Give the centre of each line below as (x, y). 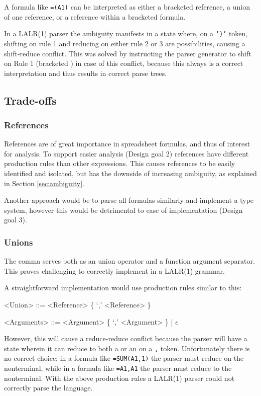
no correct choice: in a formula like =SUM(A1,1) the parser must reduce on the (124, 358)
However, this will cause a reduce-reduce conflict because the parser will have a (126, 338)
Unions (19, 242)
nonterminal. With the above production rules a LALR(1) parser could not (119, 378)
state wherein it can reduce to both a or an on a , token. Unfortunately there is (127, 348)
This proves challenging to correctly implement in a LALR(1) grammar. (114, 270)
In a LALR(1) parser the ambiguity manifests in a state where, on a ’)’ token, (126, 33)
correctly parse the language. (48, 388)
